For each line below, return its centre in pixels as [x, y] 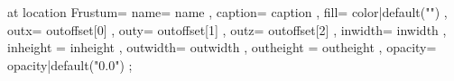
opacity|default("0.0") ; [70, 64]
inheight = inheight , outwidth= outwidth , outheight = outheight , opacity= [222, 47]
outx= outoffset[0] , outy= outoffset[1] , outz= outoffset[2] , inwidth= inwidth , [227, 29]
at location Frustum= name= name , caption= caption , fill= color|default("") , [227, 12]
